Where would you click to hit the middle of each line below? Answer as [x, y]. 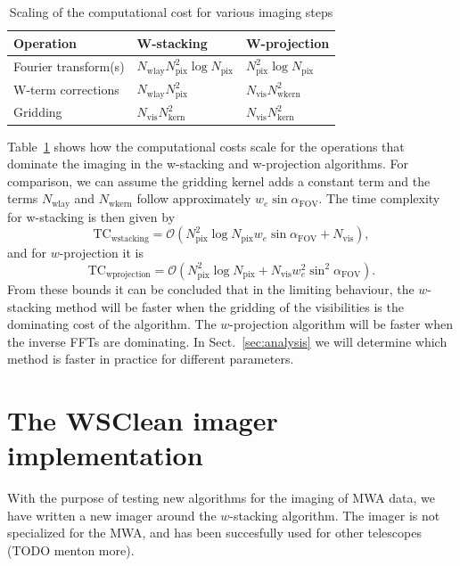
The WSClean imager [143, 420]
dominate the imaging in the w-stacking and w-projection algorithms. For [208, 164]
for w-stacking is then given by [91, 216]
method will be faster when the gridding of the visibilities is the [230, 306]
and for [27, 253]
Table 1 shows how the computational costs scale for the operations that [206, 146]
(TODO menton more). [71, 550]
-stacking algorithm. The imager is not [335, 515]
